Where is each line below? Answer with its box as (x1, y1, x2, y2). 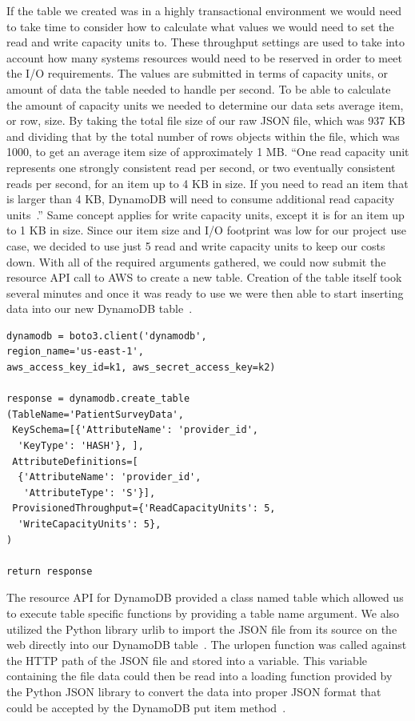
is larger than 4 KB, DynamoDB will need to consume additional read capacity (6, 190, 395, 207)
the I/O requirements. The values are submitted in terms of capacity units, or (6, 65, 388, 82)
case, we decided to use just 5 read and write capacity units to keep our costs (6, 237, 385, 254)
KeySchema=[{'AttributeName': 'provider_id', (12, 424, 258, 436)
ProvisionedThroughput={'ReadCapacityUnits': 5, (12, 503, 276, 515)
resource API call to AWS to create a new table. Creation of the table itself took (6, 269, 402, 286)
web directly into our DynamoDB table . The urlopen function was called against (6, 636, 407, 653)
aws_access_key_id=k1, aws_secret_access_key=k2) (6, 362, 276, 374)
